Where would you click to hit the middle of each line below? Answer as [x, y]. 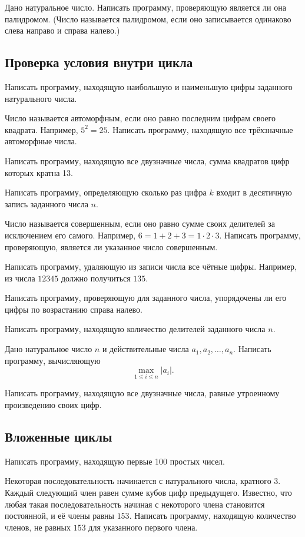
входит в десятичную [254, 192]
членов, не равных [38, 527]
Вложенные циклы [59, 437]
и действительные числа [145, 349]
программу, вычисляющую [53, 360]
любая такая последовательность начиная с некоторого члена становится [135, 504]
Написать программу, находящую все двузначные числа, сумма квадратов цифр [147, 160]
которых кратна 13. [39, 172]
